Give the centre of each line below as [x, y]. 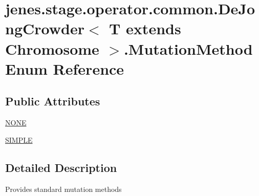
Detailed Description [61, 167]
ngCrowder [45, 28]
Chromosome [52, 48]
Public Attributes [53, 101]
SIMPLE [19, 139]
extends [154, 28]
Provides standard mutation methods [63, 189]
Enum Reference [65, 68]
